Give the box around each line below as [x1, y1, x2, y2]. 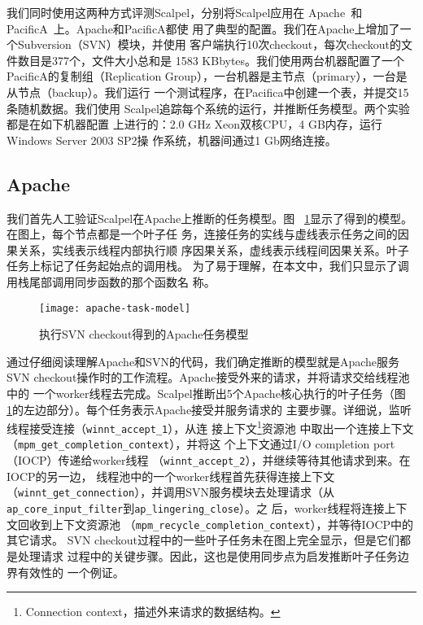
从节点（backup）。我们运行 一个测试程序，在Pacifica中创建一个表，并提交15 [7, 83, 409, 100]
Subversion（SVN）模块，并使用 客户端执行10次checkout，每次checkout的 [17, 36, 402, 53]
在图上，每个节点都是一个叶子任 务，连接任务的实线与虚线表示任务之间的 [7, 225, 398, 243]
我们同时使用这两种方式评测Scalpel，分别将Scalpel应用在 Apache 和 [7, 4, 363, 20]
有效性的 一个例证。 [17, 563, 124, 580]
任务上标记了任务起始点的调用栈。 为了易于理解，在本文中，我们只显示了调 [7, 257, 409, 274]
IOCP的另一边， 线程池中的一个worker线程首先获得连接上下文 [7, 467, 335, 484]
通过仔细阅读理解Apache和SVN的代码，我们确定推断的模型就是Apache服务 [7, 352, 399, 369]
